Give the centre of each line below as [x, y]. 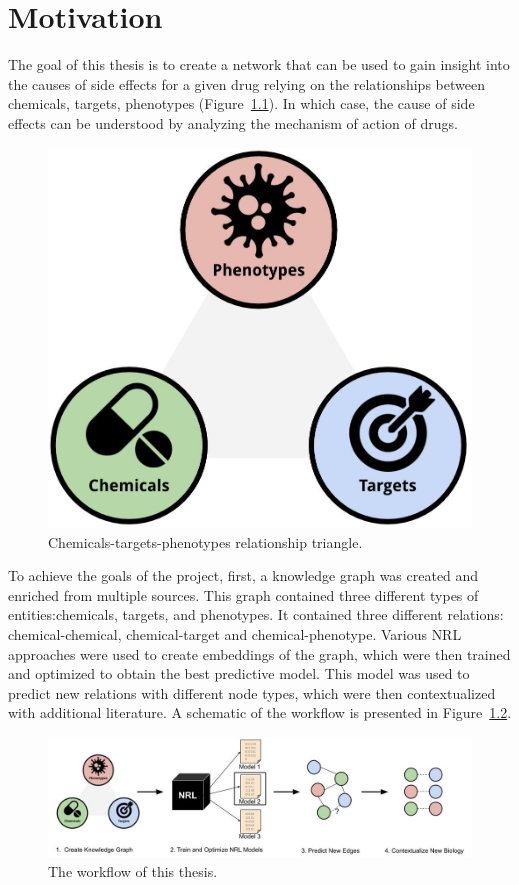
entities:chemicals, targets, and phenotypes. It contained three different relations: [256, 614]
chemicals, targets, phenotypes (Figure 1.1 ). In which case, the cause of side [241, 103]
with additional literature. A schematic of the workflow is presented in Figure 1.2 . [260, 712]
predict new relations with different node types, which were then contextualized [252, 692]
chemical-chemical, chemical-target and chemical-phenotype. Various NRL [235, 633]
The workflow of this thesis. [133, 870]
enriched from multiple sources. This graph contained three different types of [243, 594]
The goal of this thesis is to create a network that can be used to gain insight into [259, 64]
